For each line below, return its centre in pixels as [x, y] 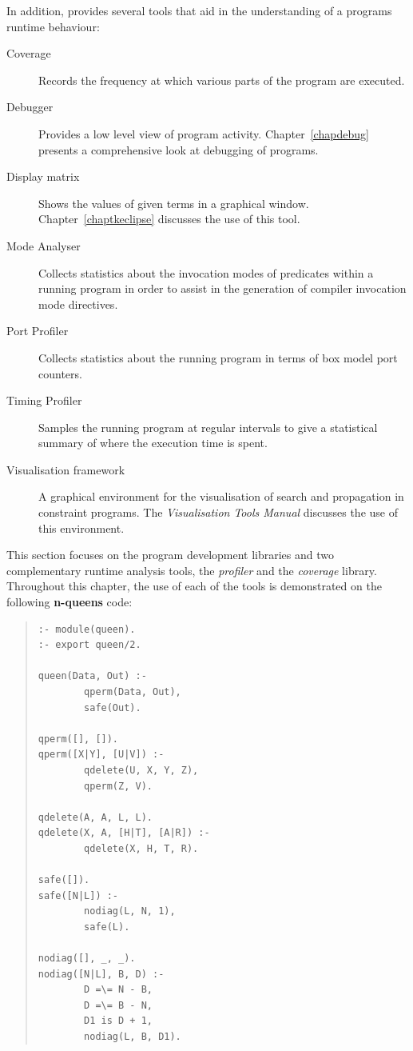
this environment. [81, 527]
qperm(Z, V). [118, 786]
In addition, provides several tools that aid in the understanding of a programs [199, 10]
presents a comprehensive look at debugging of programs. [179, 149]
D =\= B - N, [118, 1005]
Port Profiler [38, 331]
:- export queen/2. [89, 645]
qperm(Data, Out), [133, 692]
